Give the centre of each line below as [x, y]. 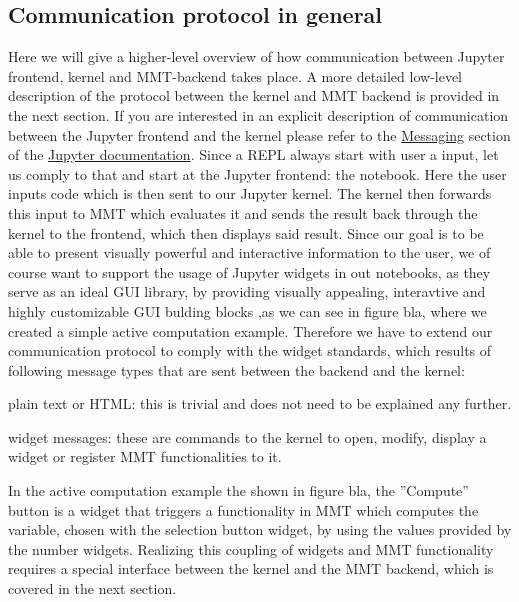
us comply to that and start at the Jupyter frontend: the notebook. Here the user [257, 173]
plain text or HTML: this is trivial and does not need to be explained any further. [260, 403]
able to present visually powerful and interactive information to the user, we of [249, 252]
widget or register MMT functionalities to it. [145, 456]
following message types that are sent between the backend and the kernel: [236, 369]
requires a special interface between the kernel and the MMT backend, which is [251, 568]
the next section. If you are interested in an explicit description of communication [258, 114]
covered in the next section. [92, 588]
